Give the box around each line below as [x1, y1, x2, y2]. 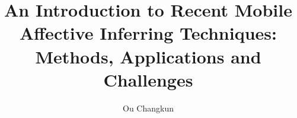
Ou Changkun [123, 101, 174, 114]
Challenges [103, 67, 193, 91]
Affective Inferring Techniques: [20, 21, 277, 45]
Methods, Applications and [35, 44, 261, 68]
